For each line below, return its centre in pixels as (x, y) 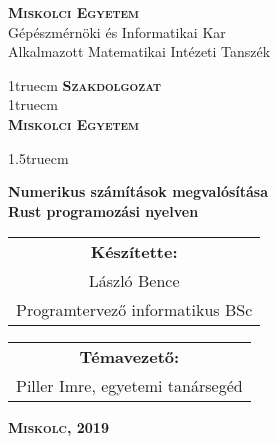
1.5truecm (38, 157)
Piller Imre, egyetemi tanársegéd (129, 386)
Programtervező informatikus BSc (134, 310)
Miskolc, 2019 (58, 427)
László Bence (134, 281)
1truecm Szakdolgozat (84, 84)
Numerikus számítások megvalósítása (138, 191)
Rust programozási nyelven (103, 210)
